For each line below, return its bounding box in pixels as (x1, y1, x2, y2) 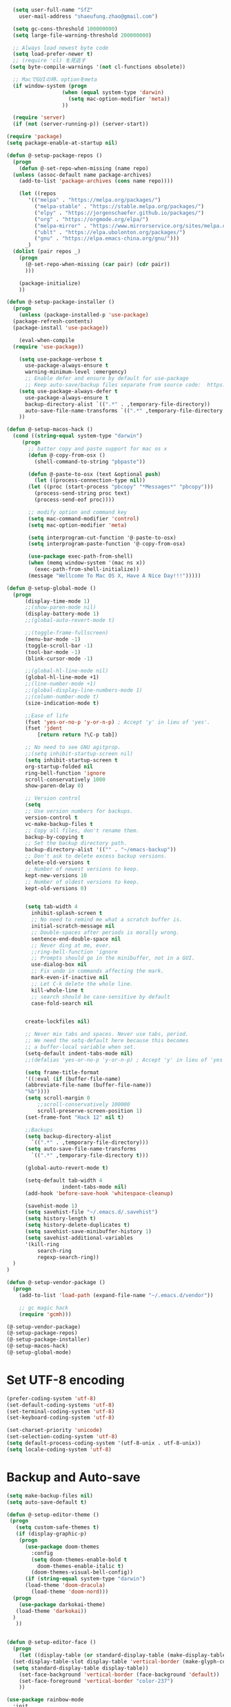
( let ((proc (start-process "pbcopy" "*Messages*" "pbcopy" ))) (28, 484, 214, 491)
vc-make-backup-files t (24, 820, 94, 827)
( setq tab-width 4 (24, 903, 78, 910)
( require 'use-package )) (12, 343, 84, 350)
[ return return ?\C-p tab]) (37, 731, 118, 739)
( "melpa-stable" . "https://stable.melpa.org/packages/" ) (34, 203, 205, 210)
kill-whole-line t (31, 987, 84, 994)
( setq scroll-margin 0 (24, 1095, 90, 1102)
